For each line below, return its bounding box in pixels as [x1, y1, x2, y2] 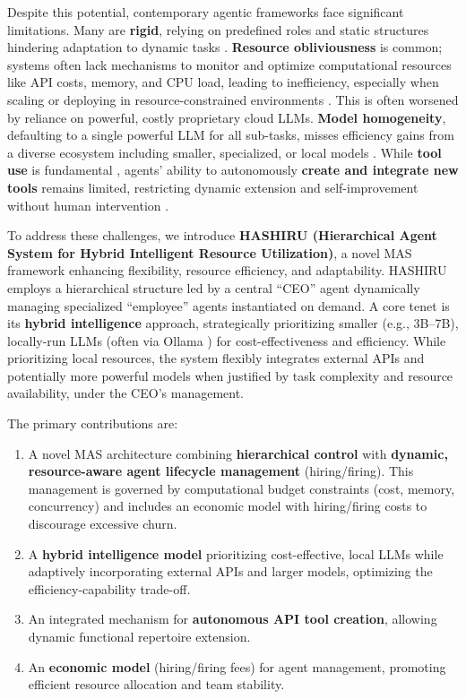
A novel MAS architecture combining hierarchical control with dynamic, [28, 444, 448, 462]
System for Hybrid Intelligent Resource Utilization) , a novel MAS [7, 243, 412, 262]
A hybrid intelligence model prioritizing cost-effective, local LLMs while [28, 544, 444, 563]
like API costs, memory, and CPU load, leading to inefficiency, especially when [7, 73, 439, 91]
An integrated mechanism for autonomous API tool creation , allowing [28, 609, 437, 628]
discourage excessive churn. [28, 514, 177, 533]
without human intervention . [7, 195, 169, 214]
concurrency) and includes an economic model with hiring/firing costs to [28, 496, 427, 515]
